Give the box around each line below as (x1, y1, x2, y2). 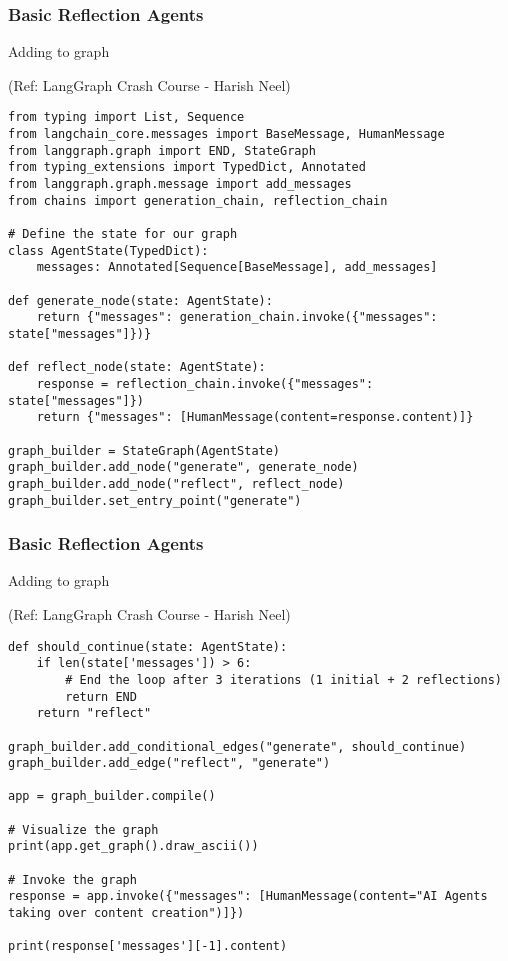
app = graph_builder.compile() (8, 789, 216, 804)
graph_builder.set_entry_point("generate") (8, 493, 302, 508)
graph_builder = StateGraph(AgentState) (8, 443, 281, 458)
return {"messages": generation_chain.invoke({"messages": (36, 310, 438, 325)
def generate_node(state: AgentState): (8, 293, 273, 308)
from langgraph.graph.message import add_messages (8, 177, 352, 192)
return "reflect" (36, 706, 152, 721)
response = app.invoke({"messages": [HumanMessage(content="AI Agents (8, 889, 488, 904)
